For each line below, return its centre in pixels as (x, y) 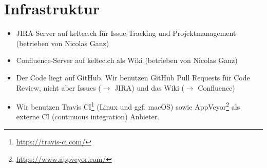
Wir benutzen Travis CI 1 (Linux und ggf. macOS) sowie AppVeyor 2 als (128, 106)
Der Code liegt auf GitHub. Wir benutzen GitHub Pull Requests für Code (133, 77)
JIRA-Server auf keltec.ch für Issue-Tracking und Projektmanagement (126, 33)
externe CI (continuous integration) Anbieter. (88, 117)
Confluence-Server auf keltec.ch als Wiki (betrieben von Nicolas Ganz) (127, 60)
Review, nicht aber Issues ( (59, 87)
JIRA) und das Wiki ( (149, 87)
